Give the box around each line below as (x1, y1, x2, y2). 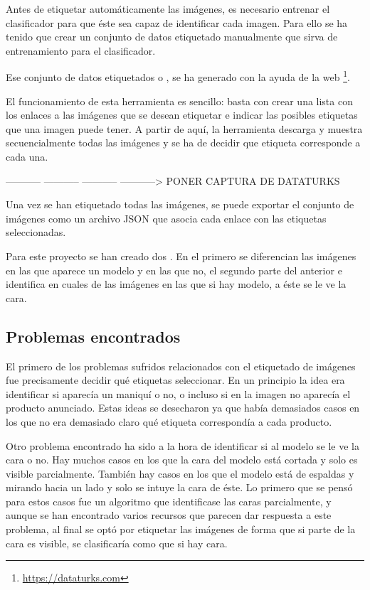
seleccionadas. (6, 225, 66, 240)
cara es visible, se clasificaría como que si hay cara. (6, 535, 228, 550)
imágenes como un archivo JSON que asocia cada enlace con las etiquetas (6, 210, 327, 225)
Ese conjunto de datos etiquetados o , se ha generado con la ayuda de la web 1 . (6, 68, 350, 85)
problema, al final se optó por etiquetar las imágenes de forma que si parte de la (6, 522, 356, 537)
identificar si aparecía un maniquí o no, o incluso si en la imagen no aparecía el (6, 386, 351, 401)
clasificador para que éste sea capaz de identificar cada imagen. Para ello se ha (6, 15, 348, 30)
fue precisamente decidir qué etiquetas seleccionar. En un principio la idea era (6, 372, 345, 387)
